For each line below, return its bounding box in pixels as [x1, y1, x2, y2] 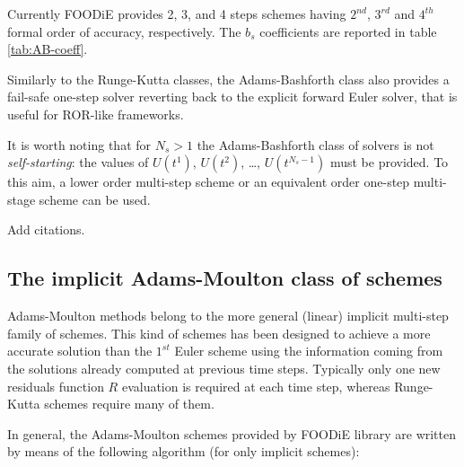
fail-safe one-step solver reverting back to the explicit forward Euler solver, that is [7, 87, 458, 106]
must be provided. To [329, 153, 449, 172]
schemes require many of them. [44, 394, 214, 413]
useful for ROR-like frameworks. [7, 104, 184, 123]
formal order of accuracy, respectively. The [7, 22, 241, 40]
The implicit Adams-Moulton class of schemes [7, 264, 442, 292]
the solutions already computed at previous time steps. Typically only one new [7, 358, 441, 377]
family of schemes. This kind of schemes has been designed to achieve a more [7, 323, 431, 342]
